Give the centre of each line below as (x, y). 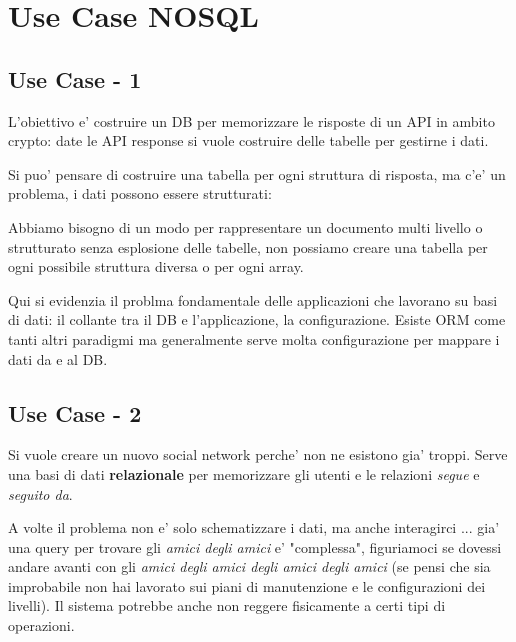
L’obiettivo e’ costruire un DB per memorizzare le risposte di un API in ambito (251, 120)
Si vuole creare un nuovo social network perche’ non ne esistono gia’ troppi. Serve (258, 454)
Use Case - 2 (75, 412)
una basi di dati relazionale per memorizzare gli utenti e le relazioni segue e (244, 473)
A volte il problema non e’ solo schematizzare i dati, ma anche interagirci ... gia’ (254, 527)
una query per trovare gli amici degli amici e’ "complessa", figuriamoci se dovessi (255, 546)
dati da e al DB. (58, 358)
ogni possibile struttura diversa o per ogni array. (156, 266)
